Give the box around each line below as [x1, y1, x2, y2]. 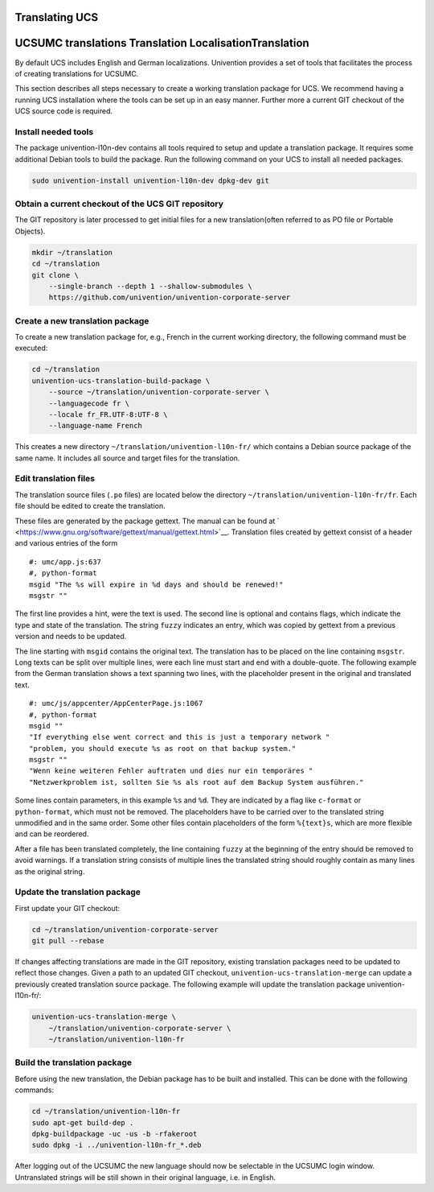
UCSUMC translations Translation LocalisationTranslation [14, 36, 309, 50]
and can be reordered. [14, 829, 89, 839]
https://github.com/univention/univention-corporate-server [48, 293, 291, 302]
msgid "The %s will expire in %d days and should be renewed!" [29, 580, 284, 589]
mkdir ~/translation [31, 248, 113, 257]
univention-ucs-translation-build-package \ [31, 376, 211, 386]
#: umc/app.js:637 [29, 557, 102, 567]
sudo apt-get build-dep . [31, 1118, 134, 1127]
